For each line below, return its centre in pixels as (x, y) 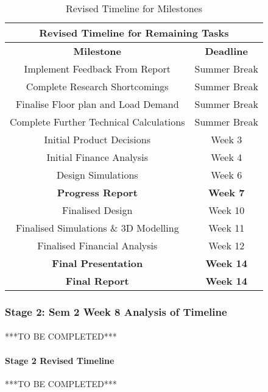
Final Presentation (97, 263)
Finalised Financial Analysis (97, 245)
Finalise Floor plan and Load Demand (97, 104)
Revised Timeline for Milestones (134, 8)
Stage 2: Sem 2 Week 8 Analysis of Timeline (116, 311)
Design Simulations (97, 175)
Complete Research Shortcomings (97, 86)
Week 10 (227, 210)
